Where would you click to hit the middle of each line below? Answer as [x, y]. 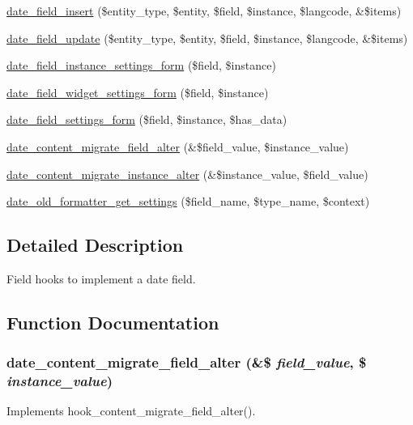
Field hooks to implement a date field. [101, 278]
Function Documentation [113, 322]
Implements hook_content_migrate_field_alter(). [131, 411]
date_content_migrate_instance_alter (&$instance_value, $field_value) [187, 174]
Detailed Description [95, 245]
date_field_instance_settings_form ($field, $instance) [141, 65]
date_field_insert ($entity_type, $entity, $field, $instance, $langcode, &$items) [204, 11]
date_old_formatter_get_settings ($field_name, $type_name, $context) [188, 201]
